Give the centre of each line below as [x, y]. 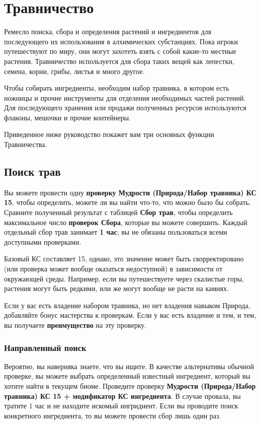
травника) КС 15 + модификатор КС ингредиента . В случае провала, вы [122, 396]
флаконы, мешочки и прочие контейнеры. [68, 117]
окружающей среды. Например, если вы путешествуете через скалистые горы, [124, 278]
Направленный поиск [45, 347]
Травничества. [26, 144]
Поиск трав [32, 171]
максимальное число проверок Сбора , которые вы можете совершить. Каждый [126, 222]
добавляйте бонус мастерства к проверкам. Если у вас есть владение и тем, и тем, [130, 315]
